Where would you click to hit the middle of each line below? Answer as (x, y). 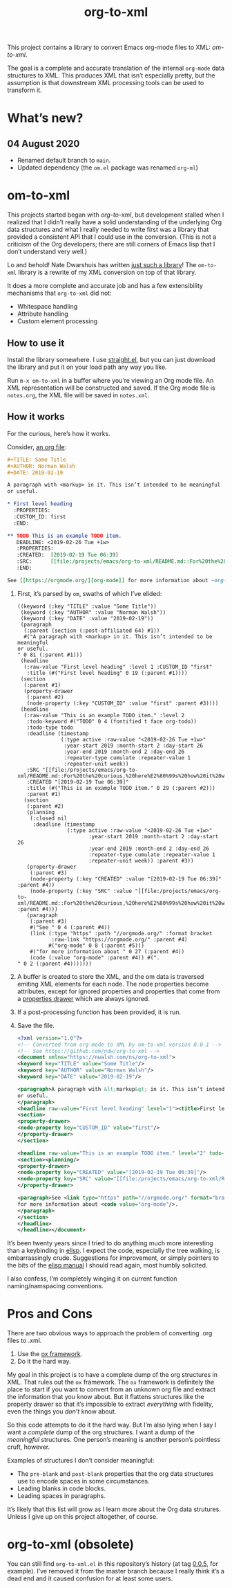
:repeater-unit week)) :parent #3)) (141, 860)
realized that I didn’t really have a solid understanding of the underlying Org (115, 222)
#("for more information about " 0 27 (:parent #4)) (107, 951)
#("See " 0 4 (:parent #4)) (70, 927)
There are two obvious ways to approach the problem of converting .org (110, 1333)
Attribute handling (43, 314)
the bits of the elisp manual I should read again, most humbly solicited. (107, 1265)
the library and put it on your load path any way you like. (87, 367)
